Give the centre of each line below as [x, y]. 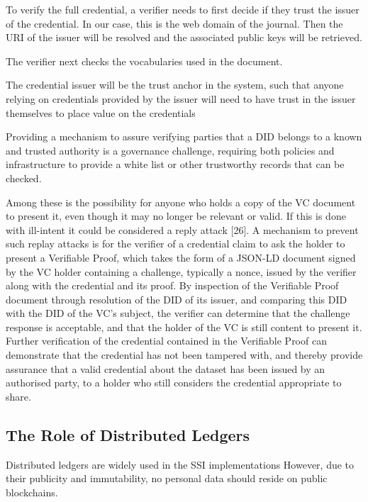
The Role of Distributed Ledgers [128, 434]
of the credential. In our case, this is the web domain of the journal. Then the [174, 23]
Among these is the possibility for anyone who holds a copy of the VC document [181, 202]
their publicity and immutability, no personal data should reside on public [167, 478]
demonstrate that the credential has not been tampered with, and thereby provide [184, 355]
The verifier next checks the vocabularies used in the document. [144, 61]
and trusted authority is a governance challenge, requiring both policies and [170, 150]
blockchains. [32, 492]
